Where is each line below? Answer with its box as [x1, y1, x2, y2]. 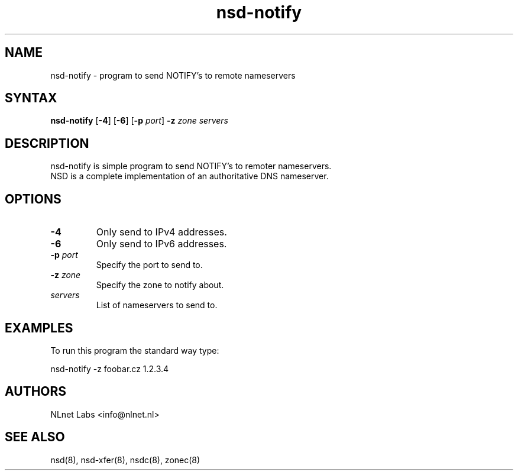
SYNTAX [5, 91, 57, 106]
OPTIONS [5, 191, 61, 206]
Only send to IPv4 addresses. [96, 226, 227, 238]
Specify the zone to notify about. [96, 280, 224, 290]
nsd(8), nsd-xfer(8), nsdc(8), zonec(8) [50, 454, 200, 465]
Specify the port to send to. [96, 260, 203, 270]
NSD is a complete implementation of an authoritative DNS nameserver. [50, 171, 329, 182]
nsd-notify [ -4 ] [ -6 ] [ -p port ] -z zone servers [50, 115, 228, 126]
